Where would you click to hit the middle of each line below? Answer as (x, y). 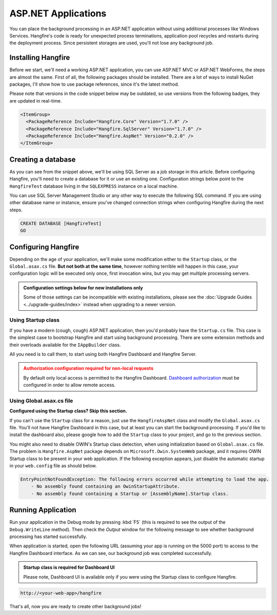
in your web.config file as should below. (53, 465)
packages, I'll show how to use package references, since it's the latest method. (94, 84)
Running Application (43, 510)
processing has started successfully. (48, 537)
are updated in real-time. (36, 101)
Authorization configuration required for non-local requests (88, 368)
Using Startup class (35, 320)
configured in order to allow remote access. (69, 385)
